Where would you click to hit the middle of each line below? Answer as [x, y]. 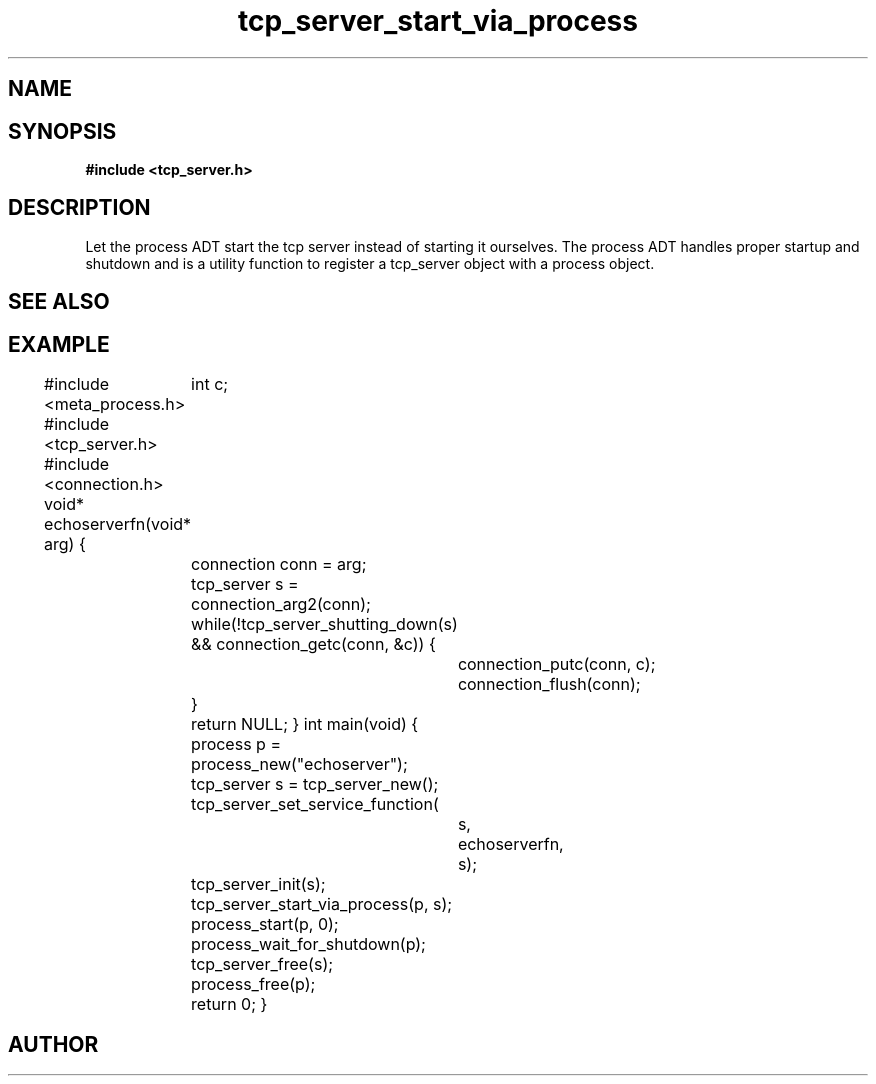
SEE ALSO [59, 302]
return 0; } [229, 1004]
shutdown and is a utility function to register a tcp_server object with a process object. [370, 263]
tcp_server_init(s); [258, 884]
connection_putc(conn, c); [556, 664]
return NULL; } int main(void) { [305, 724]
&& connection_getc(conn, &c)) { [313, 644]
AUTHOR [53, 1044]
